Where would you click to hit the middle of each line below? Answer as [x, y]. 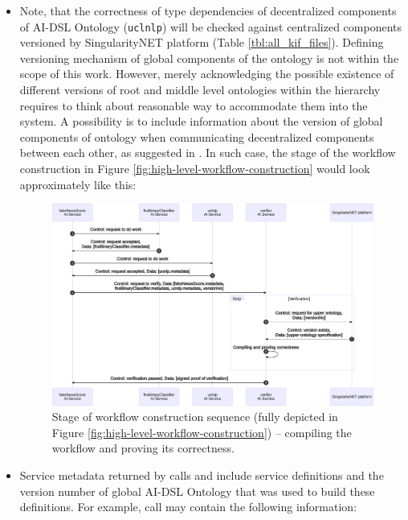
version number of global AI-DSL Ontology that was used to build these [197, 491]
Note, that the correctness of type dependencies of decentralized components [208, 10]
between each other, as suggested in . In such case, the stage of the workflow [208, 153]
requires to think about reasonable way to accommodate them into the [194, 105]
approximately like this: [78, 184]
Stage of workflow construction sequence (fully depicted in [195, 417]
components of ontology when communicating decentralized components [197, 136]
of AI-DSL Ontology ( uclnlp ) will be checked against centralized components [210, 26]
